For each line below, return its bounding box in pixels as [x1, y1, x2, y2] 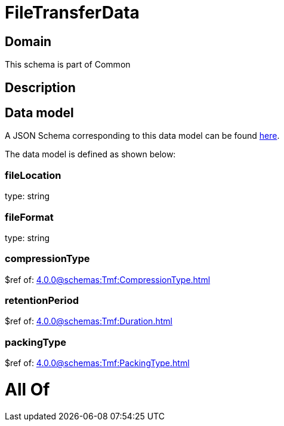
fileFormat [5, 211, 54, 223]
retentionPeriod [5, 294, 79, 307]
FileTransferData [5, 2, 140, 23]
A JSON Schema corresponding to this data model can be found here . [5, 130, 280, 141]
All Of [5, 379, 50, 400]
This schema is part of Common [5, 59, 131, 70]
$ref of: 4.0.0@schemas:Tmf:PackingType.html [5, 358, 190, 369]
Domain [5, 34, 52, 49]
